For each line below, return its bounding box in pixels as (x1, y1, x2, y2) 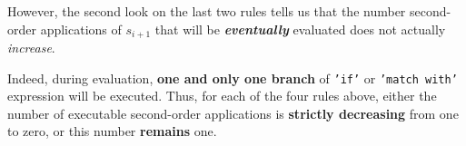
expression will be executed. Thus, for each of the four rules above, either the (7, 86, 437, 105)
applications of (40, 19, 122, 38)
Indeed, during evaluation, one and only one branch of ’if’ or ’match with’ (7, 68, 458, 87)
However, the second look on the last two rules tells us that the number (7, 2, 406, 20)
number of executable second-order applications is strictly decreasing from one (7, 103, 459, 122)
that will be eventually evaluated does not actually (154, 19, 446, 38)
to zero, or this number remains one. (7, 122, 217, 141)
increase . (7, 38, 55, 57)
